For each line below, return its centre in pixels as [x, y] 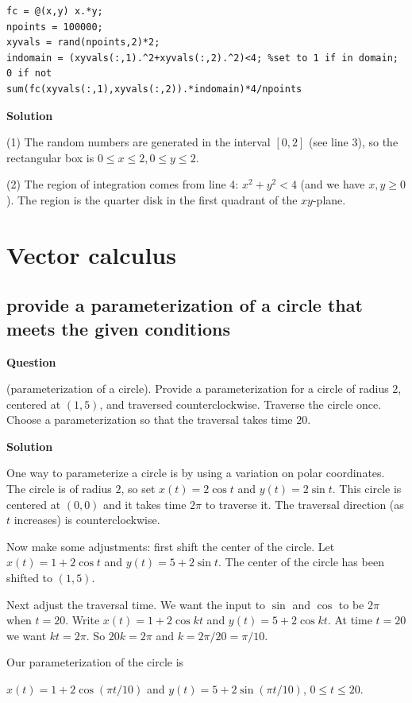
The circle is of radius [59, 489]
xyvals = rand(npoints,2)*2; [83, 43]
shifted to [30, 578]
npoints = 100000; [55, 27]
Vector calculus [91, 254]
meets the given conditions [118, 328]
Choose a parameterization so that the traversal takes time [150, 419]
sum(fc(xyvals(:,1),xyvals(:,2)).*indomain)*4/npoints [154, 89]
